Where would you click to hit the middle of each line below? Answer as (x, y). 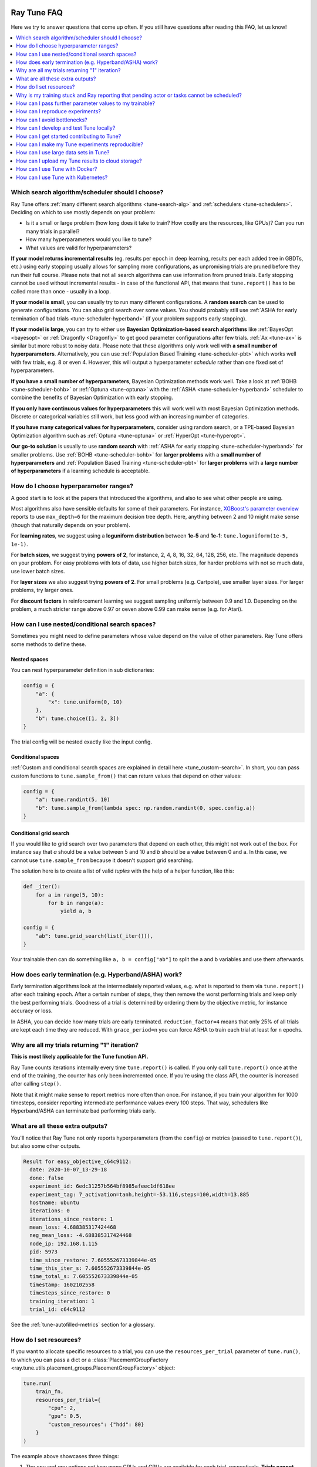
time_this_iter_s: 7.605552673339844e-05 (90, 1268)
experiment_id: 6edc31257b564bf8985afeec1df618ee (102, 1186)
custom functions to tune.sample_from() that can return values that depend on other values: (126, 776)
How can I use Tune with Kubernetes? (62, 177)
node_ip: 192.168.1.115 (64, 1243)
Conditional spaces (35, 757)
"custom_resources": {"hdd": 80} (96, 1424)
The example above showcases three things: (65, 1456)
